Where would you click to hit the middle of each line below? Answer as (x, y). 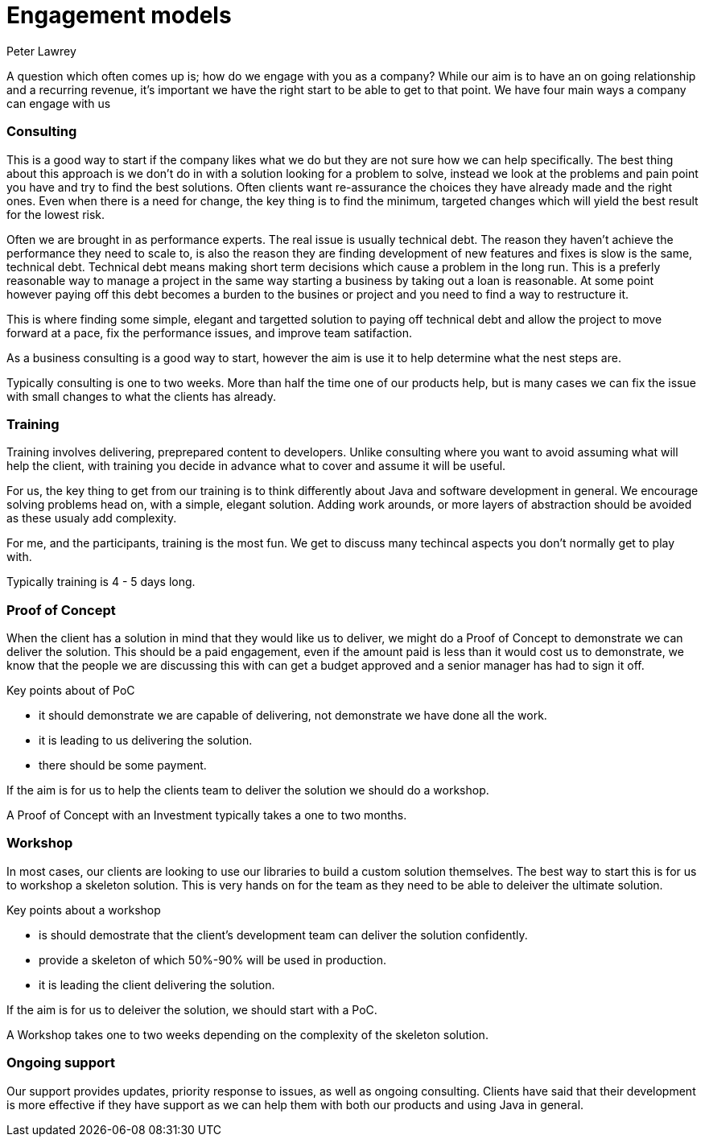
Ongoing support (61, 1063)
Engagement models (119, 15)
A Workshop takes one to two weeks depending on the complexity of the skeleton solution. (247, 1034)
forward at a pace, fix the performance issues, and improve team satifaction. (209, 332)
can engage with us (59, 103)
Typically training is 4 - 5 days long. (101, 582)
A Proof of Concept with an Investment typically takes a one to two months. (207, 815)
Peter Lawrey (41, 51)
